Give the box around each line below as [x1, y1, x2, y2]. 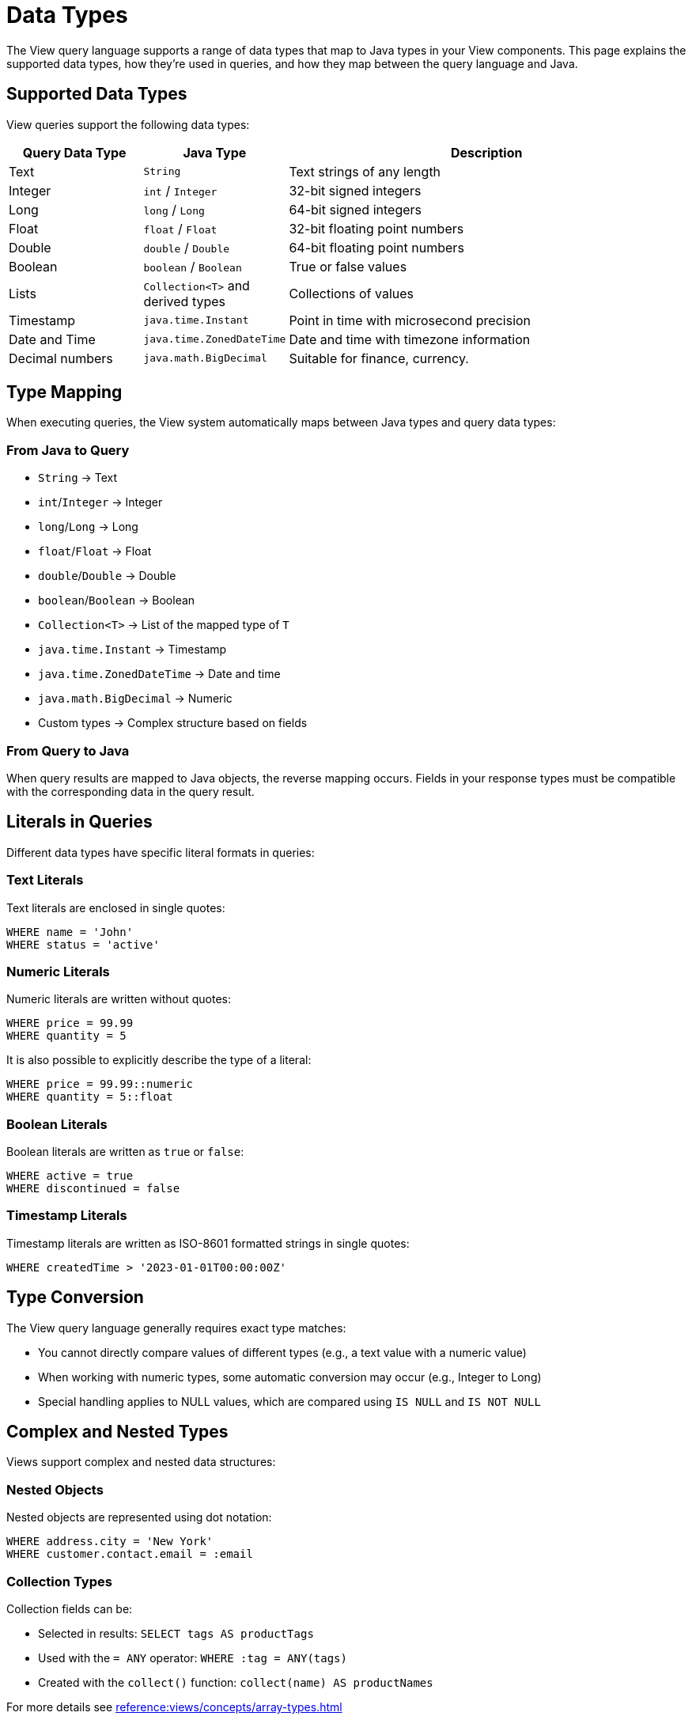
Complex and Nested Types [6, 1422, 229, 1442]
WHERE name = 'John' [6, 925, 134, 938]
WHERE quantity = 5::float [6, 1090, 173, 1104]
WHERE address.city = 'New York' [6, 1535, 214, 1548]
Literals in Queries [6, 812, 153, 832]
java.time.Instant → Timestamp [38, 642, 227, 657]
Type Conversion [6, 1287, 144, 1308]
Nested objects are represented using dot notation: [6, 1510, 272, 1525]
